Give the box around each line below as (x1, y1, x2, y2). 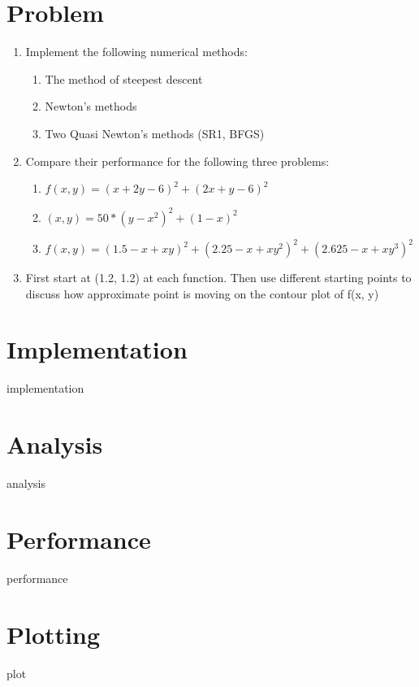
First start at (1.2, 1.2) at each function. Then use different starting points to (25, 269, 412, 286)
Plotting (6, 617, 100, 650)
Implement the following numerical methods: (25, 43, 248, 60)
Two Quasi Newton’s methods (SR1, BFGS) (45, 124, 265, 141)
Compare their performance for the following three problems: (25, 152, 330, 169)
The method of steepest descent (45, 70, 203, 87)
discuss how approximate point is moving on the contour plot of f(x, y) (25, 285, 379, 302)
